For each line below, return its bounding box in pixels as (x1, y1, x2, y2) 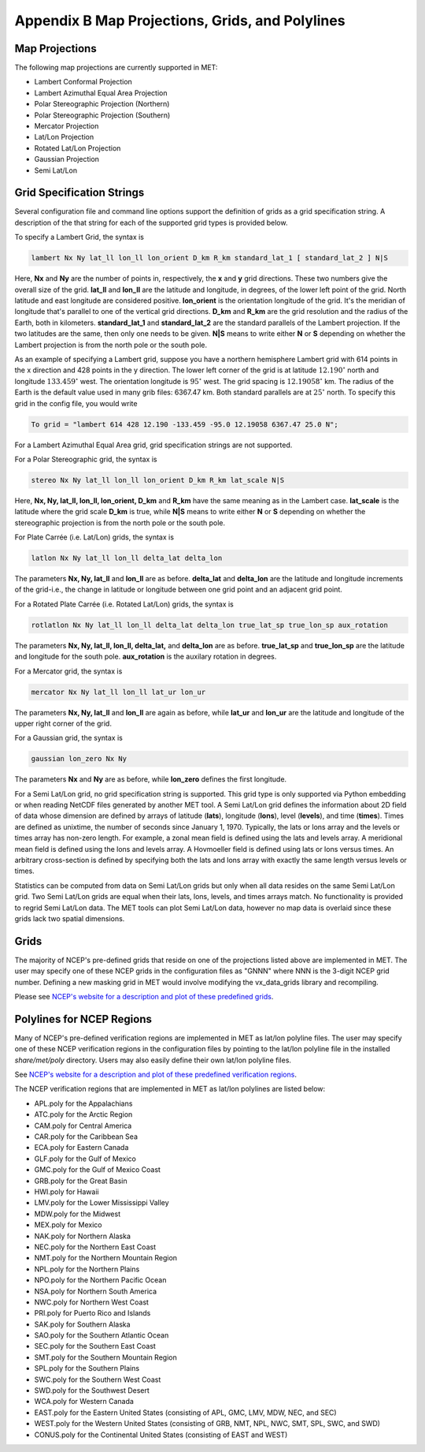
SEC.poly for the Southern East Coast (34, 1342, 157, 1351)
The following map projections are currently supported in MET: (14, 63, 218, 73)
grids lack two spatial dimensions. (14, 913, 125, 923)
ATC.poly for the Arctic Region (34, 1110, 133, 1119)
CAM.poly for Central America (34, 1121, 132, 1130)
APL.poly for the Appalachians (34, 1099, 133, 1108)
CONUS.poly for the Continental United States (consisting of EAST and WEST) (34, 1430, 288, 1439)
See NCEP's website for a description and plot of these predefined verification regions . (14, 1069, 297, 1080)
